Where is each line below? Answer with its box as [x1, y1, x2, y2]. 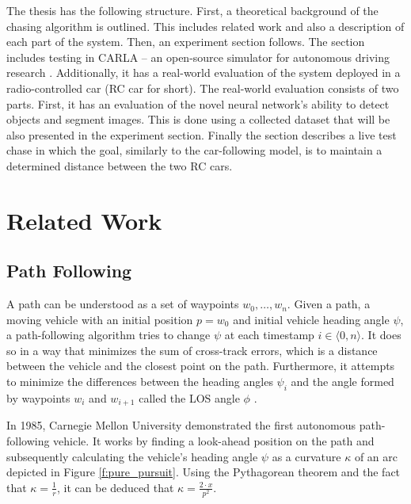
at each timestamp [224, 326, 314, 343]
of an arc [354, 448, 398, 464]
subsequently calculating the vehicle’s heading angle [6, 448, 258, 464]
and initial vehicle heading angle [233, 311, 390, 327]
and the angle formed [291, 373, 394, 390]
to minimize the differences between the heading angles [6, 373, 273, 390]
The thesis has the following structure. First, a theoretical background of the [6, 2, 379, 18]
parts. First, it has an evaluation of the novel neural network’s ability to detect [6, 95, 390, 112]
